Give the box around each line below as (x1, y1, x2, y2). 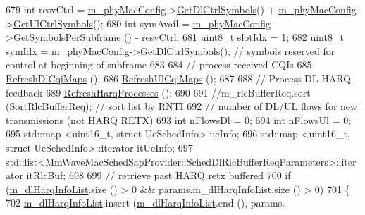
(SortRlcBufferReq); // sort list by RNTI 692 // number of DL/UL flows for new (6, 99, 358, 113)
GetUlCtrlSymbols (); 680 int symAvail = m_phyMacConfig (13, 16, 271, 30)
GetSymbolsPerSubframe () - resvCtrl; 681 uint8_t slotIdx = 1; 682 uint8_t (13, 30, 344, 44)
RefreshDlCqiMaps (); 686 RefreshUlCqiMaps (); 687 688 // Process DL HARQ (6, 70, 352, 85)
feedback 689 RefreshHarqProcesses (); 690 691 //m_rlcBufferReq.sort (6, 85, 311, 99)
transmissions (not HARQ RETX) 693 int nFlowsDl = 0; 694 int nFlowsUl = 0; (6, 112, 352, 127)
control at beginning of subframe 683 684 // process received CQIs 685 (6, 57, 312, 72)
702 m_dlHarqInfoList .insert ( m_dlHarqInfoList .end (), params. (6, 195, 285, 210)
